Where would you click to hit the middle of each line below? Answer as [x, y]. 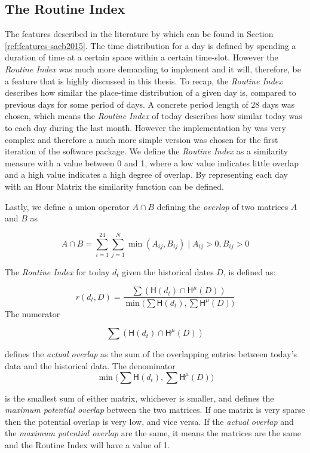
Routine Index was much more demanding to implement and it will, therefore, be [153, 69]
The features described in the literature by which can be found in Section [139, 34]
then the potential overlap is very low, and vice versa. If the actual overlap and [149, 421]
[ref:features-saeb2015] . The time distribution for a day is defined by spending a [151, 45]
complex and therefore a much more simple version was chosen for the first [142, 139]
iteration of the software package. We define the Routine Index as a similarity [147, 151]
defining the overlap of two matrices [222, 206]
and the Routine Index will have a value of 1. [88, 444]
